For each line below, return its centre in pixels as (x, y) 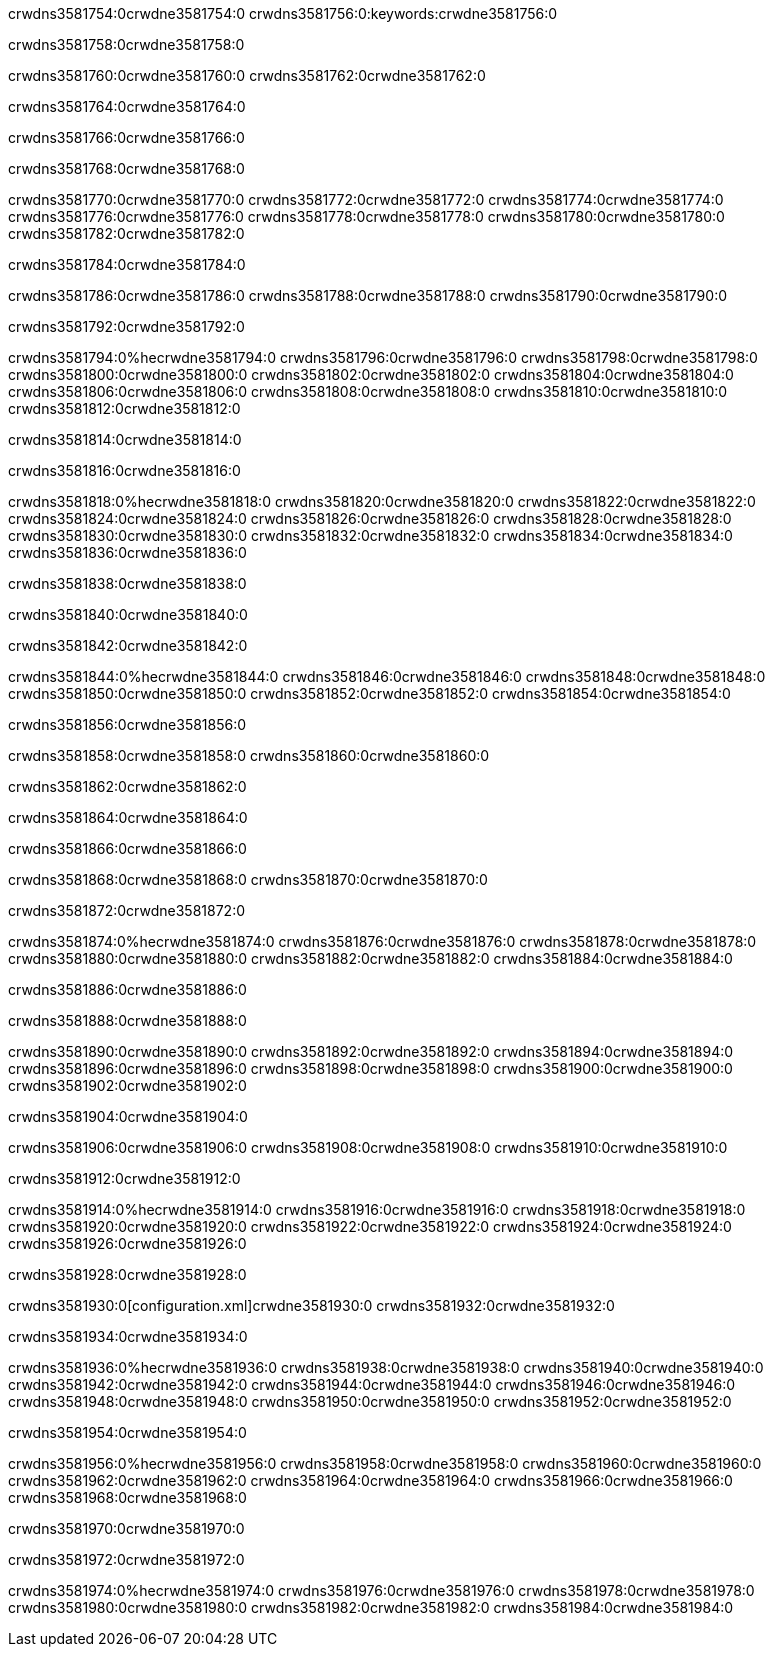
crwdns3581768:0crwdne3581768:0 (126, 168)
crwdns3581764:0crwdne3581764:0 (127, 106)
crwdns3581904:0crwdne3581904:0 (128, 1116)
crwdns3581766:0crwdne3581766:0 (126, 137)
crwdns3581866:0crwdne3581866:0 (127, 848)
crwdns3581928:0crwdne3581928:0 (127, 1274)
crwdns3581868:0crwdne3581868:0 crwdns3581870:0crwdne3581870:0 (248, 879)
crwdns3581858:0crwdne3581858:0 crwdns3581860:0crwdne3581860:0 (249, 755)
